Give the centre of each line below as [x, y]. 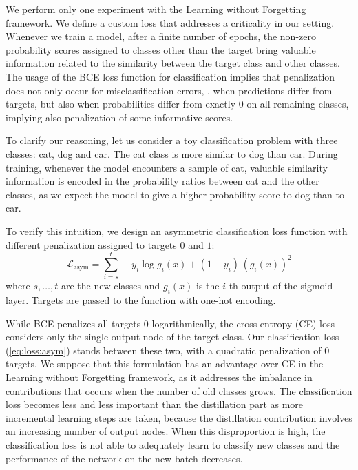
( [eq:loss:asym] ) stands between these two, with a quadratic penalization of [164, 350]
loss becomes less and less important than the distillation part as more [155, 404]
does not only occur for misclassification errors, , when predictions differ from [169, 90]
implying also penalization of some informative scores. [119, 117]
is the [208, 286]
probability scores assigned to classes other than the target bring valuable [161, 49]
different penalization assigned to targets [91, 244]
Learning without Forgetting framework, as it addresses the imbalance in [159, 377]
